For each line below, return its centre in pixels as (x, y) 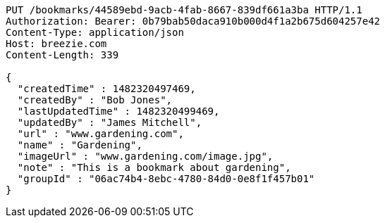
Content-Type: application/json (95, 32)
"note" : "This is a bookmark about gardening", (154, 167)
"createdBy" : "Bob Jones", (95, 100)
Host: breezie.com (56, 44)
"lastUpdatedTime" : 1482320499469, (118, 111)
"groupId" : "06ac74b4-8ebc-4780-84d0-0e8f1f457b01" (166, 179)
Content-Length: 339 (62, 55)
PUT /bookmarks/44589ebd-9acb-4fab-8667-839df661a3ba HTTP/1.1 (184, 10)
